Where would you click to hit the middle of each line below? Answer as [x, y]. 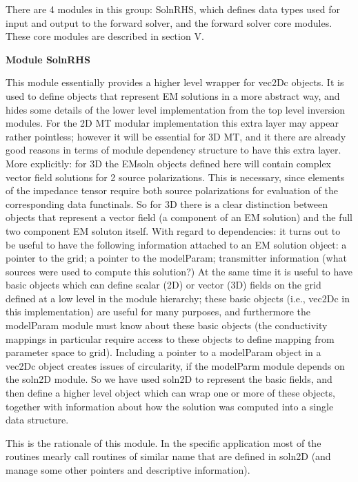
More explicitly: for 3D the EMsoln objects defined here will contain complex [169, 163]
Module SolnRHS [48, 59]
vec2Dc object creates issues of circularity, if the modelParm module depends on [175, 365]
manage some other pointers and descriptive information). [128, 470]
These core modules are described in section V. [105, 36]
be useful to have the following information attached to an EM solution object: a [176, 244]
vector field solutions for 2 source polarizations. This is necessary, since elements [175, 177]
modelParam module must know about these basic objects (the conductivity [167, 325]
